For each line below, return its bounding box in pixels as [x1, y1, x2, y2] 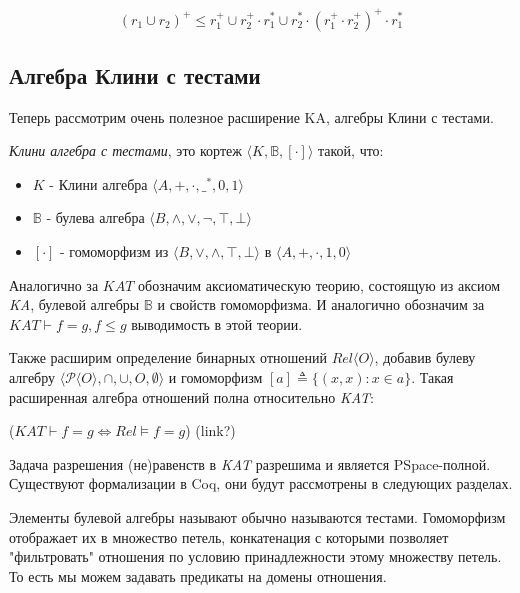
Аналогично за [9, 274, 99, 295]
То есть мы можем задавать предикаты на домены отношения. [9, 565, 387, 586]
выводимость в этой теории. [131, 313, 303, 334]
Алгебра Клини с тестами [9, 59, 261, 90]
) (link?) [185, 420, 236, 441]
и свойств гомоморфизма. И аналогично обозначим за [157, 294, 485, 315]
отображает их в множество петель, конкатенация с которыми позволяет [9, 526, 449, 547]
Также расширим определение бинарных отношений [9, 347, 327, 368]
